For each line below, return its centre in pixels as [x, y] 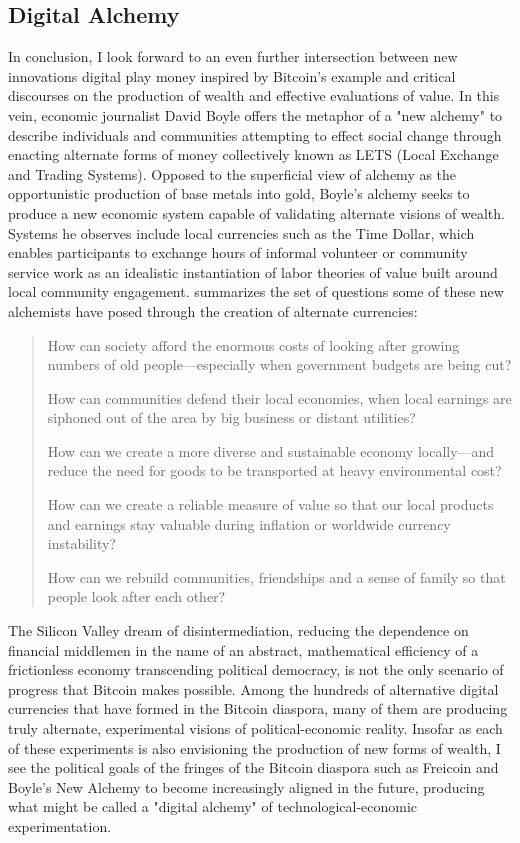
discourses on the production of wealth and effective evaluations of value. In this [254, 95]
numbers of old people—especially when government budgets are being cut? [279, 364]
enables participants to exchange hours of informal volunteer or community [238, 252]
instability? [81, 543]
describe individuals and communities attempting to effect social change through [255, 134]
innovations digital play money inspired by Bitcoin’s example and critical [232, 75]
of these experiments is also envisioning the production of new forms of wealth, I [254, 747]
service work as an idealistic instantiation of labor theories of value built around [253, 271]
